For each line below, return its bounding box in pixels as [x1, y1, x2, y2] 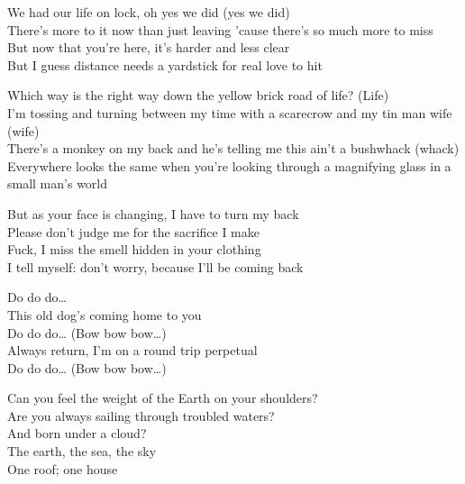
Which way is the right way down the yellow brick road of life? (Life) [7, 86, 389, 105]
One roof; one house [7, 459, 118, 478]
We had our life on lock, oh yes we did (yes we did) [7, 3, 290, 21]
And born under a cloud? [7, 424, 147, 443]
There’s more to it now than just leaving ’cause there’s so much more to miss [7, 20, 433, 39]
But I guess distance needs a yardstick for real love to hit [7, 55, 323, 74]
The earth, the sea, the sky [7, 442, 157, 461]
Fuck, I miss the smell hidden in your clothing [7, 240, 261, 259]
